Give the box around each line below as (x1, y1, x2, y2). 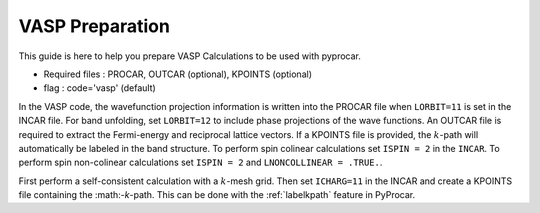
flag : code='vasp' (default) (43, 82, 157, 94)
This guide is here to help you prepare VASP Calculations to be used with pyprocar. (18, 50, 362, 62)
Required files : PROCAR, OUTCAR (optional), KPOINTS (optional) (43, 68, 313, 80)
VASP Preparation (18, 15, 170, 37)
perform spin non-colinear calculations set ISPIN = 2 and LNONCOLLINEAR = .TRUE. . (18, 156, 383, 169)
